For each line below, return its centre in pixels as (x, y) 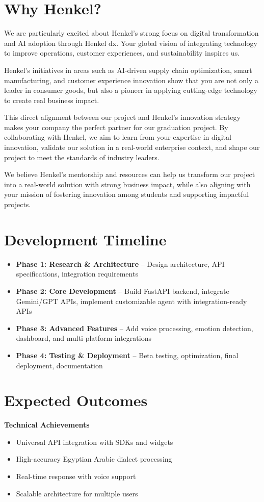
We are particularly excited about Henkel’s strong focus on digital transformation (131, 33)
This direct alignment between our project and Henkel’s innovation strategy (122, 117)
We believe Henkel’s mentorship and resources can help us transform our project (130, 174)
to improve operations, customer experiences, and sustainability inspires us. (122, 53)
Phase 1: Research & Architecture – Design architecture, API (120, 263)
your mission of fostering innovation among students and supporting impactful (127, 194)
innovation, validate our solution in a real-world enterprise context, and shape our (132, 147)
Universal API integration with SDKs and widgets (95, 442)
